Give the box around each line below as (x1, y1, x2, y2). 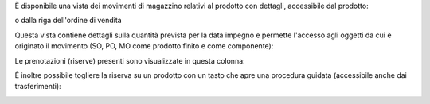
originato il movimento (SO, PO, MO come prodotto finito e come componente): (14, 41, 274, 51)
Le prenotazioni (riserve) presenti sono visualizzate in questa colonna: (14, 56, 246, 65)
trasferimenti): (14, 82, 61, 91)
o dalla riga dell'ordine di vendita (14, 16, 123, 25)
